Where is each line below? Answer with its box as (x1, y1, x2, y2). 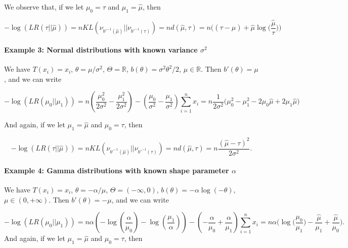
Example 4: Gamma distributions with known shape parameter (4, 165, 229, 175)
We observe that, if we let (4, 2, 84, 12)
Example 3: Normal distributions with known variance (4, 44, 198, 55)
